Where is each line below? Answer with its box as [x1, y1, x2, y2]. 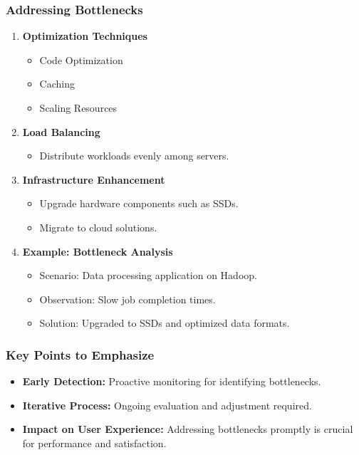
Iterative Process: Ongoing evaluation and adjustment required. [22, 397, 312, 412]
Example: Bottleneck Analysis [22, 244, 173, 258]
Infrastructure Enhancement [22, 172, 165, 187]
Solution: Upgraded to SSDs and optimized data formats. [39, 315, 290, 330]
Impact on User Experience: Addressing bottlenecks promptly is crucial [22, 422, 353, 436]
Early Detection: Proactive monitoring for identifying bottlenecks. [22, 374, 321, 389]
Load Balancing [22, 124, 100, 139]
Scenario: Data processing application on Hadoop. [39, 268, 257, 283]
